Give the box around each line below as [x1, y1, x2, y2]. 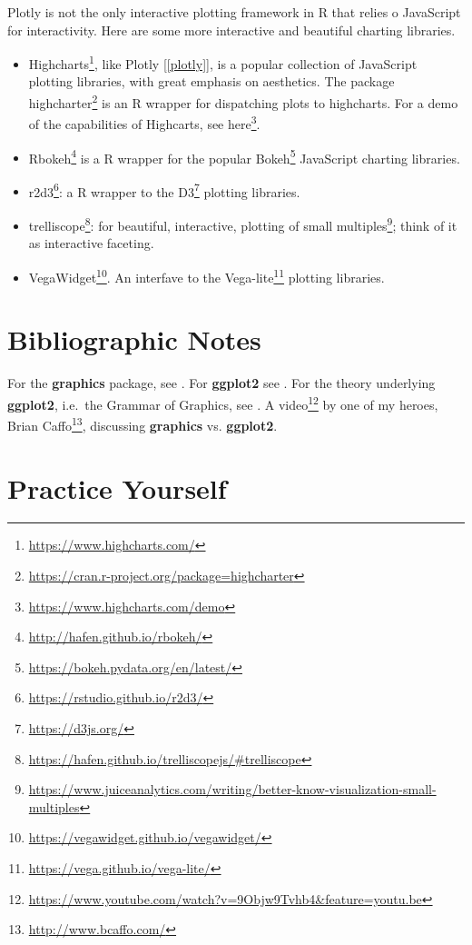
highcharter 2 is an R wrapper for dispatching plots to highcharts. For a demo [28, 91, 458, 112]
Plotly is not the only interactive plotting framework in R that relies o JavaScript [7, 3, 461, 21]
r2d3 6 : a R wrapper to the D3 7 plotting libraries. [28, 179, 300, 201]
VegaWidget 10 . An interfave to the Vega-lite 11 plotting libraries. [28, 264, 385, 286]
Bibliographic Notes [7, 321, 261, 358]
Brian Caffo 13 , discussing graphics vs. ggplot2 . [7, 413, 278, 434]
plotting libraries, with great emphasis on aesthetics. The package [28, 72, 395, 91]
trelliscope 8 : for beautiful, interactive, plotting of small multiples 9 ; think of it [28, 214, 457, 234]
